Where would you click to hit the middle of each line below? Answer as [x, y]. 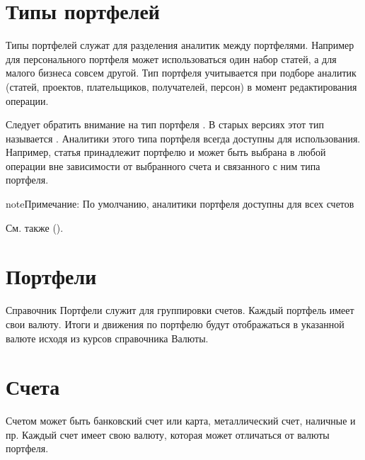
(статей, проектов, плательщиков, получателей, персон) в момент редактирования [181, 86]
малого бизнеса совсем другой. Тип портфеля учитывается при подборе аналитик [181, 73]
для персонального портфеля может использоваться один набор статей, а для [171, 58]
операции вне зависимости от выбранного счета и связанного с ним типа [163, 166]
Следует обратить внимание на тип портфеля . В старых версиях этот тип [165, 124]
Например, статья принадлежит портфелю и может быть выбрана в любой [166, 152]
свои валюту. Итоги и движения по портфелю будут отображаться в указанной [175, 324]
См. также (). [35, 227]
